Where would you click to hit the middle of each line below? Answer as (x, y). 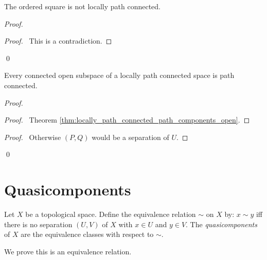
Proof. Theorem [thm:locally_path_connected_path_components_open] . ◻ (127, 120)
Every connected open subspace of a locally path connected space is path (119, 75)
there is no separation (38, 224)
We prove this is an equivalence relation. (68, 251)
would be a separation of (130, 137)
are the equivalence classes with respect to (87, 234)
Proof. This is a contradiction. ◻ (58, 41)
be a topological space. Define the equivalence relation (111, 214)
